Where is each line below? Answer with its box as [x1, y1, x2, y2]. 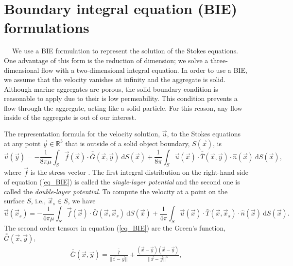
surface [4, 196, 25, 206]
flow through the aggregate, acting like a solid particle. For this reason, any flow [4, 102, 242, 113]
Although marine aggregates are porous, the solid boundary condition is [4, 83, 218, 94]
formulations [4, 17, 89, 37]
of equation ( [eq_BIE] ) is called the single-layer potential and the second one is [4, 177, 240, 187]
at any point [4, 138, 41, 148]
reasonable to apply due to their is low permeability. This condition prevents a [4, 93, 238, 103]
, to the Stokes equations [167, 129, 241, 139]
